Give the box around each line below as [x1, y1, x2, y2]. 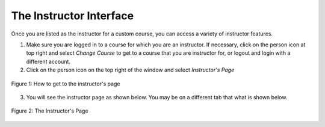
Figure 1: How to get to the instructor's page [11, 80, 120, 87]
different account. [26, 58, 70, 65]
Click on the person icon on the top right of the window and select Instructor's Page [26, 66, 235, 73]
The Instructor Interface [11, 9, 134, 22]
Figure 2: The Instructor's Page [11, 107, 88, 114]
